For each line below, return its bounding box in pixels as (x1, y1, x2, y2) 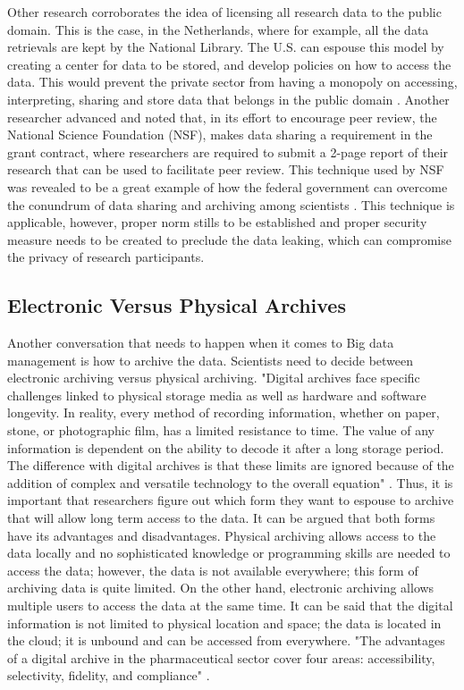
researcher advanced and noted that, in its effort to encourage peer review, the (7, 107, 437, 126)
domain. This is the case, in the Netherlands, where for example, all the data (7, 20, 429, 38)
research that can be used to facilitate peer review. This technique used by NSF (7, 160, 444, 179)
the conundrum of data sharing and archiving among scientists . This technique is (7, 195, 455, 214)
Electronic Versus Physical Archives (7, 291, 346, 319)
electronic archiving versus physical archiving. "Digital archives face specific (7, 368, 420, 387)
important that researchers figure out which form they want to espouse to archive (7, 491, 454, 509)
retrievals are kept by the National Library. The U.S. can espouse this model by (7, 38, 444, 56)
